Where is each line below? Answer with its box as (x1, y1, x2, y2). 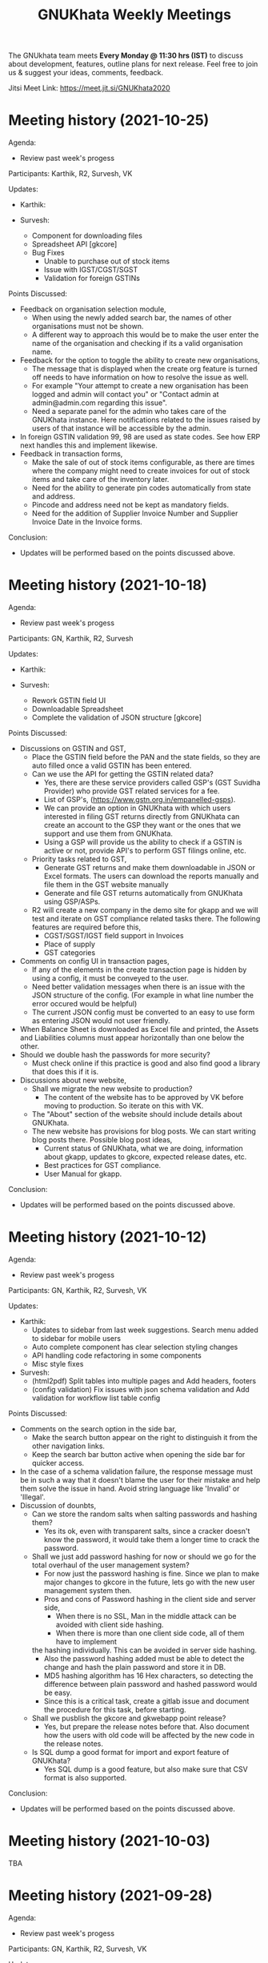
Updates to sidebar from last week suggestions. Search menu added (31, 1325, 258, 1335)
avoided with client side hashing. (55, 1620, 164, 1629)
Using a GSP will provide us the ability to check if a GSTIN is (43, 837, 242, 847)
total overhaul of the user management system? (31, 1560, 190, 1570)
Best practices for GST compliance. (43, 1161, 162, 1170)
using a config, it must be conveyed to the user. (31, 973, 190, 983)
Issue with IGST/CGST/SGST (43, 265, 138, 275)
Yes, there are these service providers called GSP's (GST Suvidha (43, 778, 261, 788)
